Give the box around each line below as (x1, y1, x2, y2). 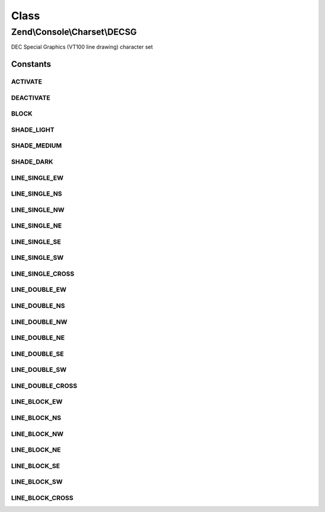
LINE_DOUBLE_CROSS (11, 381, 78, 390)
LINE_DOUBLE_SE (11, 350, 64, 358)
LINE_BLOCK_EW (11, 398, 63, 406)
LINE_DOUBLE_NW (11, 318, 67, 326)
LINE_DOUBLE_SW (11, 366, 67, 374)
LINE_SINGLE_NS (11, 190, 63, 198)
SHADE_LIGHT (11, 125, 55, 134)
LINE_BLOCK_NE (11, 446, 61, 454)
